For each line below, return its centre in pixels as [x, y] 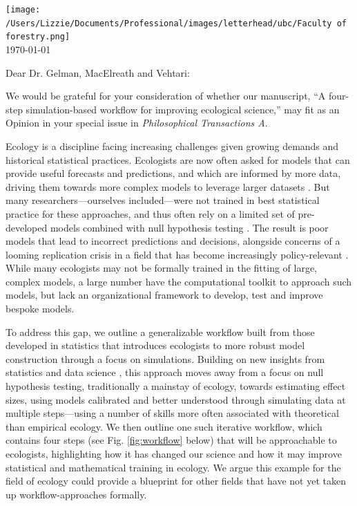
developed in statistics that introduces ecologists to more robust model [155, 345]
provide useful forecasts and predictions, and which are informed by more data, [173, 173]
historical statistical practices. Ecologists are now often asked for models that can [178, 159]
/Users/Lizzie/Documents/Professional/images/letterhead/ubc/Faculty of [176, 23]
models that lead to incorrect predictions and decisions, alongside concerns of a [173, 241]
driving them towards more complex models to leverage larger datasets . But [168, 186]
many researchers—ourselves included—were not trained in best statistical [163, 200]
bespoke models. [40, 309]
